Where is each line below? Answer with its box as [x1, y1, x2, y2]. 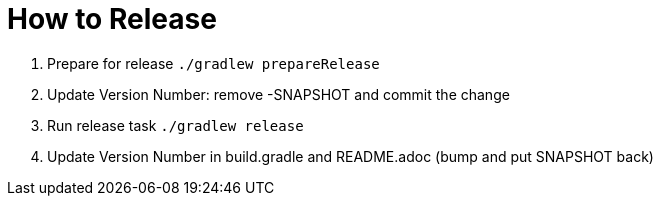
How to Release [7, 2, 217, 36]
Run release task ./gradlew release [47, 116, 304, 134]
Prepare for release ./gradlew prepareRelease [47, 54, 380, 72]
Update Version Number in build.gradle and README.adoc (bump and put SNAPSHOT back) [47, 147, 654, 165]
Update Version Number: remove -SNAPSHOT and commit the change [47, 85, 510, 103]
